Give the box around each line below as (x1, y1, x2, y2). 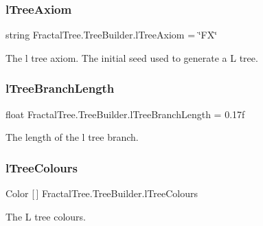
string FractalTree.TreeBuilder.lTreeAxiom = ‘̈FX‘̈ (5, 27, 218, 42)
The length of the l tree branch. (5, 130, 139, 144)
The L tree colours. (5, 209, 86, 223)
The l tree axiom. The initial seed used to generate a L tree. (5, 50, 258, 65)
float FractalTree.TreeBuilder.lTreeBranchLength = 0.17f (5, 106, 245, 121)
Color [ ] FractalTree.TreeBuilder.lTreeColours (5, 186, 198, 201)
